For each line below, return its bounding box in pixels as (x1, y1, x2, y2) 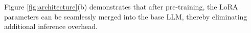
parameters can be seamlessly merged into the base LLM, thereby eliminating (4, 11, 247, 21)
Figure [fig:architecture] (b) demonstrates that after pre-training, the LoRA (4, 1, 238, 11)
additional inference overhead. (4, 21, 98, 31)
